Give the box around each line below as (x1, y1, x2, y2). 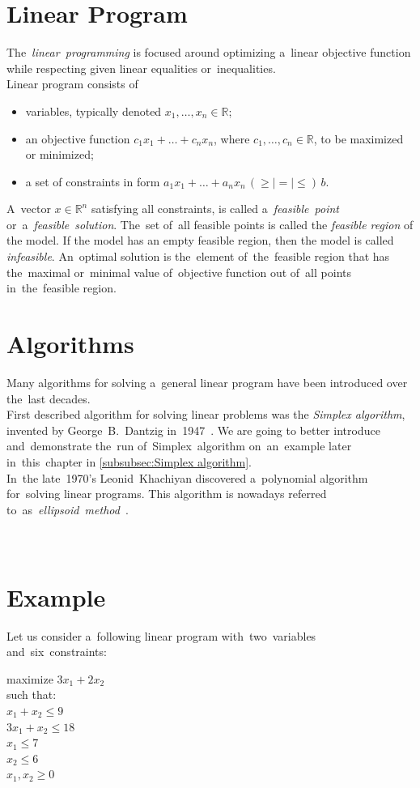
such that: (6, 686, 57, 703)
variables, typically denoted (25, 102, 162, 119)
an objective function (25, 130, 130, 147)
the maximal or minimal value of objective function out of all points (6, 263, 351, 280)
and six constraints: (6, 643, 107, 660)
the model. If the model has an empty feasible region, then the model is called (6, 232, 394, 249)
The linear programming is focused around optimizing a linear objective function (6, 44, 411, 61)
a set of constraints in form (25, 173, 160, 190)
